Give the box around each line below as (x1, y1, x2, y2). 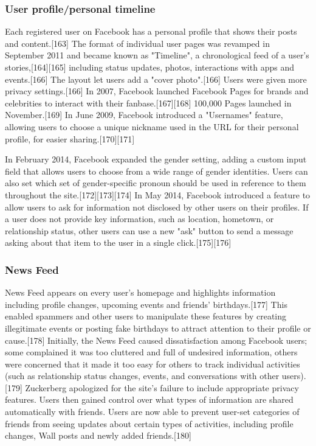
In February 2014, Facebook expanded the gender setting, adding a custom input (5, 153, 307, 166)
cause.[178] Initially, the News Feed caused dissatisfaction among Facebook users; (5, 333, 307, 346)
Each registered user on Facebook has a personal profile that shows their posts (5, 25, 297, 38)
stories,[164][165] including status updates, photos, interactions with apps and (5, 61, 294, 73)
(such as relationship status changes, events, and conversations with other (5, 369, 280, 382)
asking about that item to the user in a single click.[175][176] (5, 236, 232, 249)
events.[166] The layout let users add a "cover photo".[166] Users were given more (5, 72, 307, 85)
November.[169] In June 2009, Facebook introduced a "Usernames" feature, (5, 108, 283, 121)
